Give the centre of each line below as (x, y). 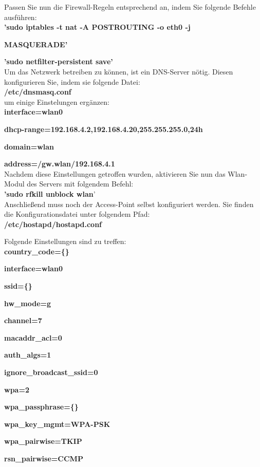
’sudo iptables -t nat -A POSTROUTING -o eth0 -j (97, 27)
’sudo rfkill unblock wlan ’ (50, 193)
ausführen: (21, 17)
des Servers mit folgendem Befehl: (80, 184)
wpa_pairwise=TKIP (43, 441)
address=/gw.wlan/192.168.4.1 (60, 164)
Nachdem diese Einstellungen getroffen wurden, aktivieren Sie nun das (115, 173)
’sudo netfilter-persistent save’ (59, 61)
